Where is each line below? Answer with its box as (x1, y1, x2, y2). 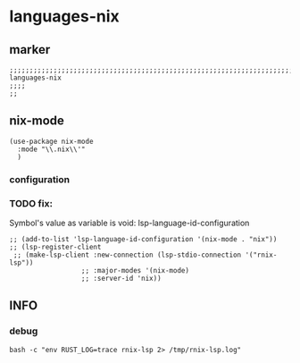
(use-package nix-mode (9, 137, 94, 146)
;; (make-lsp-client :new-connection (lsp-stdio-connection (12, 250, 242, 260)
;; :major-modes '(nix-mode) (80, 266, 190, 275)
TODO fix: (9, 197, 54, 209)
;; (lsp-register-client (9, 243, 102, 252)
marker (9, 42, 51, 57)
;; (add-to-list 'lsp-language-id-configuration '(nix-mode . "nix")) (9, 235, 278, 244)
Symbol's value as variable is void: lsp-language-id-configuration (9, 217, 250, 229)
